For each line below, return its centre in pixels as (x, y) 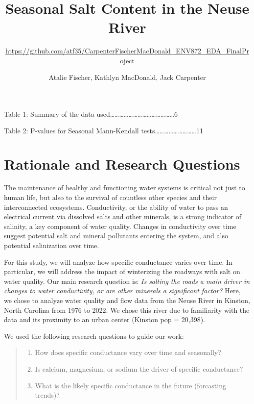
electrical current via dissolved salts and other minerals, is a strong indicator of (123, 216)
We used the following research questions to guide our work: (94, 336)
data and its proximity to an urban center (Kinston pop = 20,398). (104, 319)
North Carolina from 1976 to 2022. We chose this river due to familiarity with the (127, 310)
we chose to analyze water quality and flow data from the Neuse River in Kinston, (127, 300)
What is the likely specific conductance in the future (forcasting (130, 385)
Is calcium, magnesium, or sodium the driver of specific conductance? (139, 368)
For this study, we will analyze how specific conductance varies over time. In (118, 262)
